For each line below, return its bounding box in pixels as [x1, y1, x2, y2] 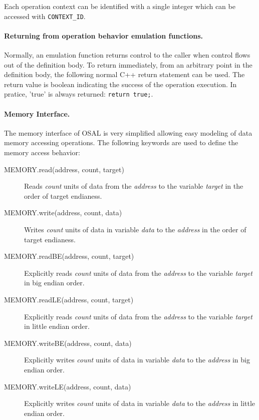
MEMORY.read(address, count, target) [4, 164, 124, 174]
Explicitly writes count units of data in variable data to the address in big [24, 354, 250, 365]
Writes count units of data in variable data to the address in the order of [24, 224, 246, 235]
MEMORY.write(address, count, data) [4, 207, 122, 218]
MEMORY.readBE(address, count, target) [4, 251, 134, 261]
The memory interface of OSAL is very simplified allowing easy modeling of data [4, 127, 252, 138]
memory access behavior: [4, 147, 80, 158]
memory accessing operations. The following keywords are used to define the [4, 137, 238, 148]
